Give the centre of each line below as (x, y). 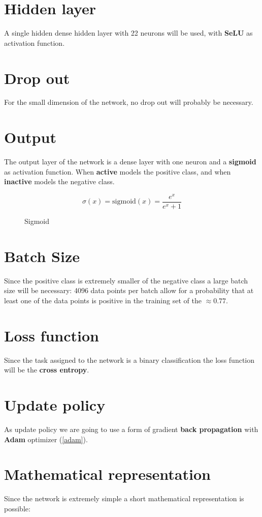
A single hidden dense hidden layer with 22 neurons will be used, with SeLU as (128, 33)
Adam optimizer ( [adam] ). (46, 439)
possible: (17, 508)
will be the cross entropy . (47, 370)
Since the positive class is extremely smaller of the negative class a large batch (126, 280)
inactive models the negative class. (59, 181)
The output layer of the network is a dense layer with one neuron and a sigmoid (130, 162)
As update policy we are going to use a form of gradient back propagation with (131, 429)
